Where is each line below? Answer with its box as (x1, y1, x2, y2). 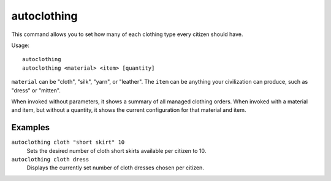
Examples (11, 122, 50, 133)
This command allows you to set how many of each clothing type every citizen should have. (11, 31, 243, 38)
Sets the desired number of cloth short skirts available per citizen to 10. (26, 147, 207, 154)
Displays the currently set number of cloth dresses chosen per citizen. (26, 164, 205, 171)
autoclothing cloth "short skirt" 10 (11, 139, 125, 146)
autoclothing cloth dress (11, 156, 89, 163)
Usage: (11, 42, 30, 49)
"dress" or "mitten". (11, 86, 61, 94)
